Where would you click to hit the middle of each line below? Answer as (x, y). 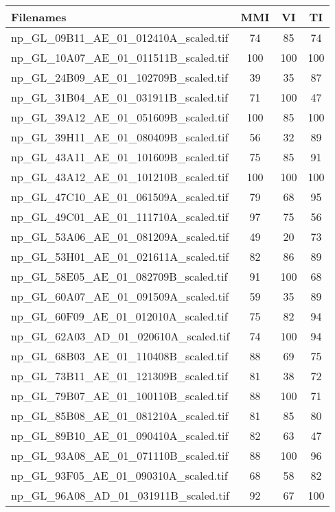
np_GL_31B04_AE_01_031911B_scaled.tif (119, 97)
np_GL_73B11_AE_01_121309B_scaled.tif (119, 376)
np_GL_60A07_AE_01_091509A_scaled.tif (120, 296)
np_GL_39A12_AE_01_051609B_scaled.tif (120, 117)
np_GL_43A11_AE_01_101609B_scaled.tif (120, 157)
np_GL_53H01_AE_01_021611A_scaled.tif (120, 256)
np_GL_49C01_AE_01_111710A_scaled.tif (120, 217)
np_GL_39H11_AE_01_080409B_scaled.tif (120, 137)
